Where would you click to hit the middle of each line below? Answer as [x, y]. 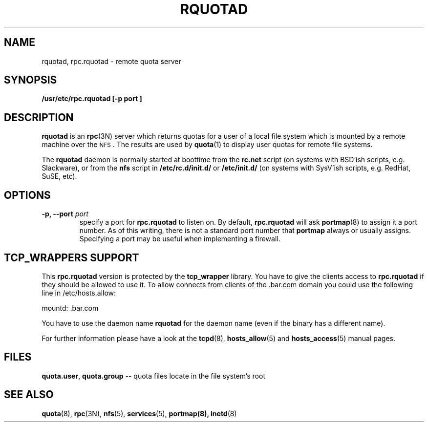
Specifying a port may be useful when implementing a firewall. [180, 239]
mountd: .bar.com [70, 308]
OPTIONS [27, 195]
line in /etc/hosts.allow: [79, 293]
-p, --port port [65, 214]
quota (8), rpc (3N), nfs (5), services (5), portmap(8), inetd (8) [139, 413]
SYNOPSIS [31, 80]
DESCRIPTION [39, 117]
